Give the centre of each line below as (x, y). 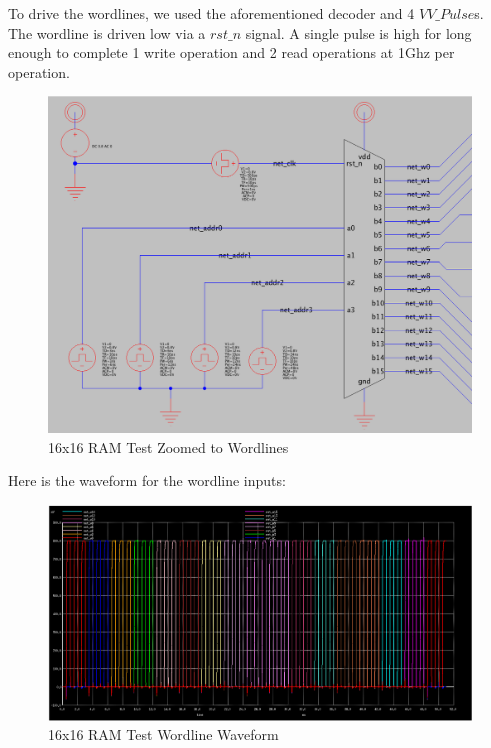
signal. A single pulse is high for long (358, 32)
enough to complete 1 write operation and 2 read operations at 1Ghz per (231, 52)
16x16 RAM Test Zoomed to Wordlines (168, 446)
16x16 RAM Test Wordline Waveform (163, 734)
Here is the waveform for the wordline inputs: (147, 480)
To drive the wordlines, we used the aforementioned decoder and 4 (211, 13)
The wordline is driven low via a (107, 32)
